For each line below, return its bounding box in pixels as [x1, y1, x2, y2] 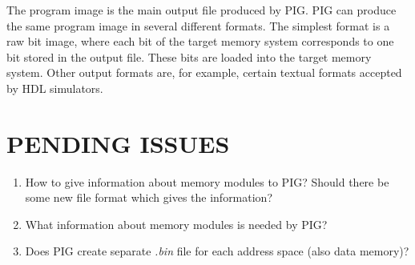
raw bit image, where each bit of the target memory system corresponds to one [6, 33, 394, 50]
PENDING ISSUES [6, 126, 230, 159]
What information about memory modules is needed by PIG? [25, 215, 328, 232]
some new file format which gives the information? [25, 189, 273, 206]
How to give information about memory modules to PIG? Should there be [25, 173, 389, 190]
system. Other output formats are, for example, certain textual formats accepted [6, 64, 402, 81]
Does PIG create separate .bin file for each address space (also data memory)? [25, 243, 409, 259]
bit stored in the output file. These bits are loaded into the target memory [6, 48, 372, 65]
